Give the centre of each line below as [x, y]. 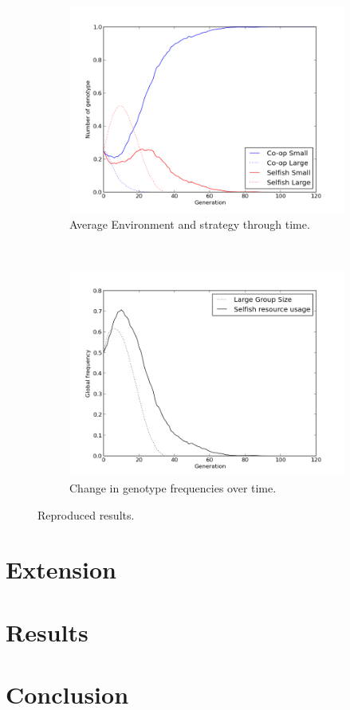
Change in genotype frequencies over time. [173, 487]
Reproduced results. [86, 514]
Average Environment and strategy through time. [190, 224]
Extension [61, 569]
